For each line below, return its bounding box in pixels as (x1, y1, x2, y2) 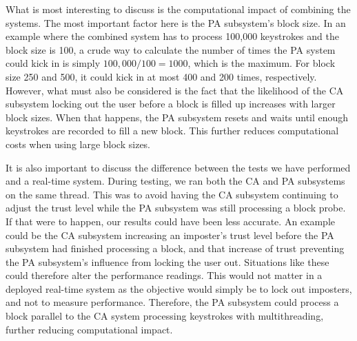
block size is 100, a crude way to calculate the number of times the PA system (6, 42, 336, 56)
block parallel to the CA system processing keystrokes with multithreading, (6, 309, 324, 323)
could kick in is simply (6, 56, 101, 70)
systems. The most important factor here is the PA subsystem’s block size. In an (6, 15, 346, 30)
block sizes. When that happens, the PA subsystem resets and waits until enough (6, 110, 349, 124)
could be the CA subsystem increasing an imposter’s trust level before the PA (6, 227, 334, 242)
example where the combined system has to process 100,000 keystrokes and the (6, 29, 339, 43)
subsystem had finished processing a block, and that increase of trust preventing (6, 241, 345, 256)
